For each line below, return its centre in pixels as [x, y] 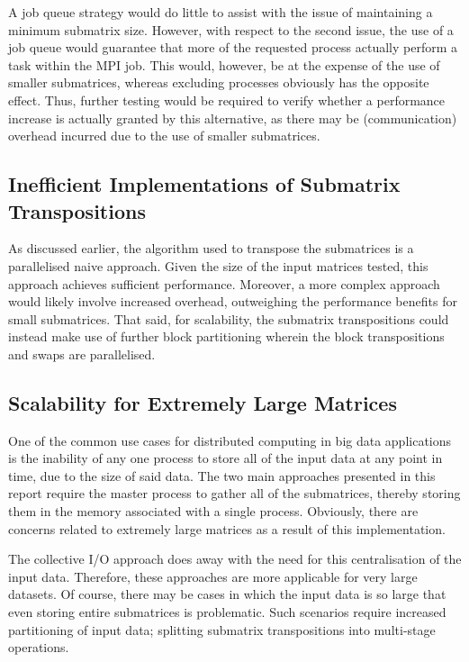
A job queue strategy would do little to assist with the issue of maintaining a [221, 12]
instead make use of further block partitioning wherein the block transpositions [226, 336]
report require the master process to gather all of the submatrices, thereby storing [234, 493]
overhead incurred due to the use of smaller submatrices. [164, 136]
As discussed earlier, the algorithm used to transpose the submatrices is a [211, 248]
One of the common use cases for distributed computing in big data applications [230, 440]
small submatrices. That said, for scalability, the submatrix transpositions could [229, 318]
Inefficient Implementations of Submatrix [204, 184]
